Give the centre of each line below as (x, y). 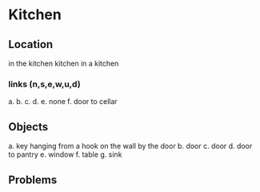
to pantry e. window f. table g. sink (65, 154)
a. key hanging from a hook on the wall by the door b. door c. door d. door (130, 146)
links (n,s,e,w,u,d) (45, 84)
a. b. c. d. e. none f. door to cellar (63, 102)
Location (31, 44)
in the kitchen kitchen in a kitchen (64, 63)
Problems (33, 180)
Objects (28, 127)
